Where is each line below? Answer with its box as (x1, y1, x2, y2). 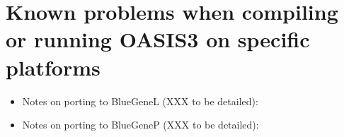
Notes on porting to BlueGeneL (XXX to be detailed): (22, 93, 258, 108)
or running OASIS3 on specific (6, 25, 310, 54)
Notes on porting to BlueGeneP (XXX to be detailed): (22, 117, 259, 132)
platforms (6, 52, 101, 81)
